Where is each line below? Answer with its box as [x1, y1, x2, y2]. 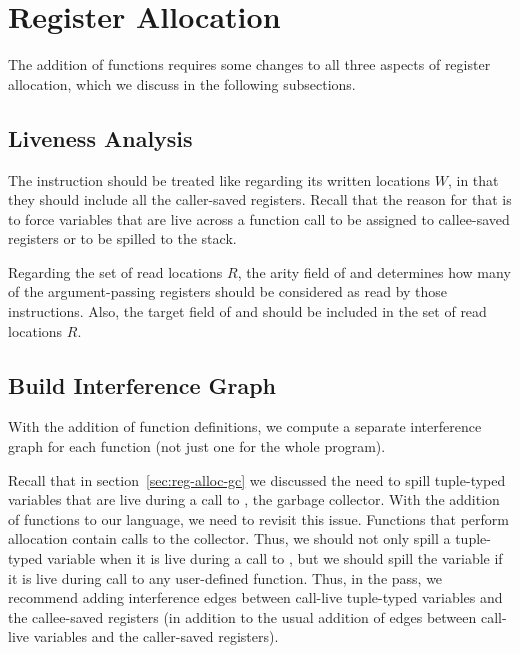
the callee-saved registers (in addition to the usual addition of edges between [8, 606, 477, 627]
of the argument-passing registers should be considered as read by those [8, 281, 448, 302]
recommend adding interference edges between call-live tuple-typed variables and [8, 587, 503, 608]
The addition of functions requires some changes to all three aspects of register [8, 54, 491, 75]
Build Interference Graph [8, 369, 277, 400]
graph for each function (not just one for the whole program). [8, 436, 386, 457]
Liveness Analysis [8, 122, 193, 153]
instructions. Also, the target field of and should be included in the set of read [8, 301, 487, 322]
